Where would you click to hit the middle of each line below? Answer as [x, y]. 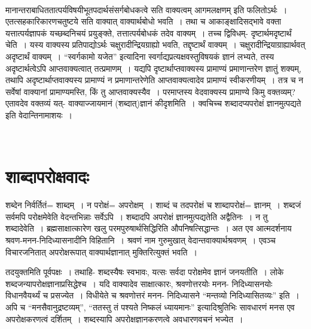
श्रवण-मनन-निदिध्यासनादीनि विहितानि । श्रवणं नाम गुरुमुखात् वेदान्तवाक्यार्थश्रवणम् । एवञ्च [141, 240]
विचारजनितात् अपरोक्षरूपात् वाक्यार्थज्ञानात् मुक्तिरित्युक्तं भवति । [101, 252]
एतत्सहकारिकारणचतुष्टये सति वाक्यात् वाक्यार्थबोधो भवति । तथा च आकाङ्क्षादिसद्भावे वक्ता [144, 21]
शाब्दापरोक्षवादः [47, 176]
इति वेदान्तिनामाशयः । [39, 115]
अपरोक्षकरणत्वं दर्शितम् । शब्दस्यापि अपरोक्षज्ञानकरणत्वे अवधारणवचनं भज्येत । [124, 319]
